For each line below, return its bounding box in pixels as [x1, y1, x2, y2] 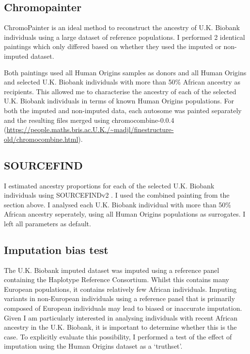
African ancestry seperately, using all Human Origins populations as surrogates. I [4, 209, 246, 219]
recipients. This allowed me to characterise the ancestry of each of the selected [4, 86, 236, 96]
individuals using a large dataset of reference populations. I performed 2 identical [4, 32, 245, 42]
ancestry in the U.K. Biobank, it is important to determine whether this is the [4, 322, 237, 332]
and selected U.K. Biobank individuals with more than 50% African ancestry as [4, 77, 240, 87]
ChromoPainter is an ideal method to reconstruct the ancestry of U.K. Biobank [4, 22, 240, 33]
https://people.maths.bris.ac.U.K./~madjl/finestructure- [6, 124, 174, 135]
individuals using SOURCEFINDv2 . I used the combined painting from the [4, 190, 230, 200]
